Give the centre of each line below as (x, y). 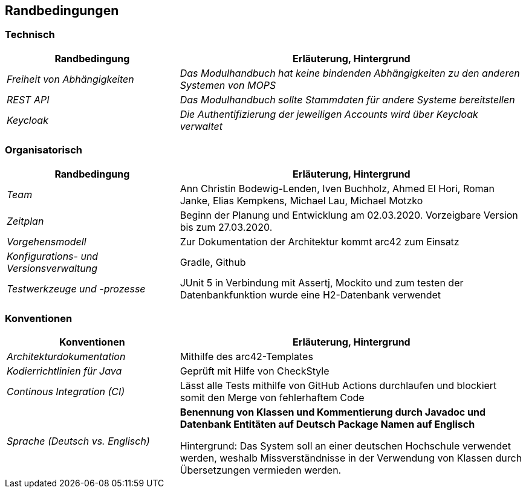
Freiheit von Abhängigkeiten (70, 79)
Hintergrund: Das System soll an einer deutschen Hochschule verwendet (345, 446)
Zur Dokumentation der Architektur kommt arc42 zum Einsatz (320, 241)
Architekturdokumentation (66, 357)
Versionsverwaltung (52, 268)
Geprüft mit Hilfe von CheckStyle (255, 371)
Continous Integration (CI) (66, 392)
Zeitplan (25, 221)
